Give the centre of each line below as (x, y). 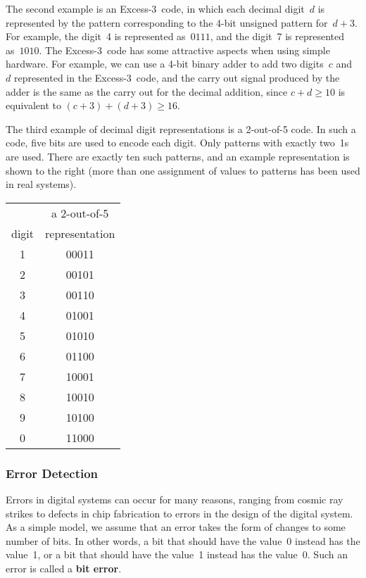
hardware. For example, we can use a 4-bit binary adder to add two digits (165, 64)
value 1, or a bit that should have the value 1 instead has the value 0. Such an (177, 554)
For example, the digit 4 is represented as (96, 36)
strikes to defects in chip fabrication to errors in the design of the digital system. (179, 513)
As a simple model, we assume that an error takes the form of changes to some (176, 527)
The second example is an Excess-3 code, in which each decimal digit (155, 8)
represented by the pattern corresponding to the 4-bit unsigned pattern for (167, 22)
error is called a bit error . (64, 568)
